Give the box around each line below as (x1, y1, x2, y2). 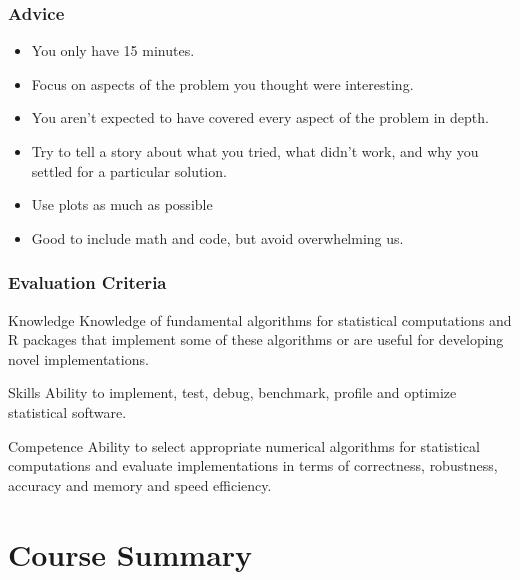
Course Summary (8, 533, 253, 574)
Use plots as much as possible (31, 194, 213, 215)
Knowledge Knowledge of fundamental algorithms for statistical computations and (8, 309, 512, 330)
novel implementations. (8, 348, 149, 369)
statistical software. (8, 401, 127, 422)
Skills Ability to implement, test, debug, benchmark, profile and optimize (8, 382, 457, 403)
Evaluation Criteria (8, 270, 167, 295)
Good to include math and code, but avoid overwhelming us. (31, 227, 404, 248)
